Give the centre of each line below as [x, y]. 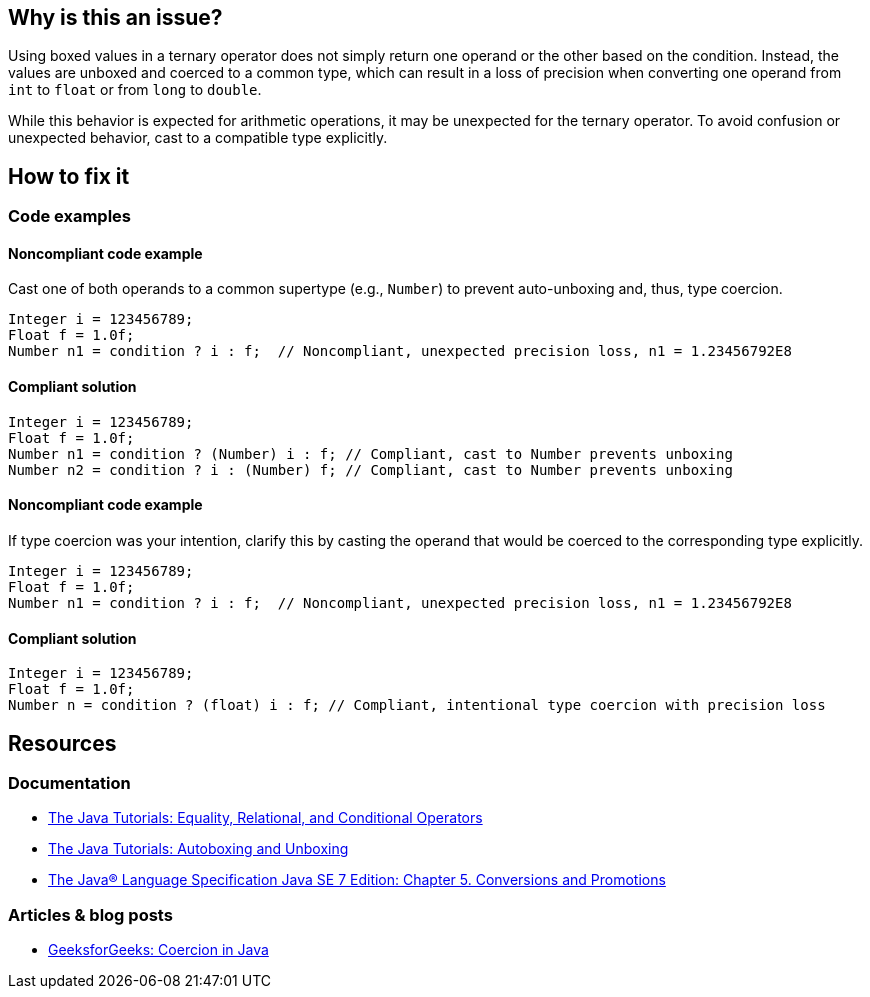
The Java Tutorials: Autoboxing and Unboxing [198, 849]
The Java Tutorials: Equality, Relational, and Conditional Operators [265, 818]
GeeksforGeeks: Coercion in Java [158, 950]
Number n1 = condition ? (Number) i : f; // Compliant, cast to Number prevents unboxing [370, 453]
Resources [62, 743]
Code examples [70, 216]
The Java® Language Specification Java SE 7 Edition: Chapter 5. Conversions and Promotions [357, 880]
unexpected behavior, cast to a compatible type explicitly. [198, 138]
